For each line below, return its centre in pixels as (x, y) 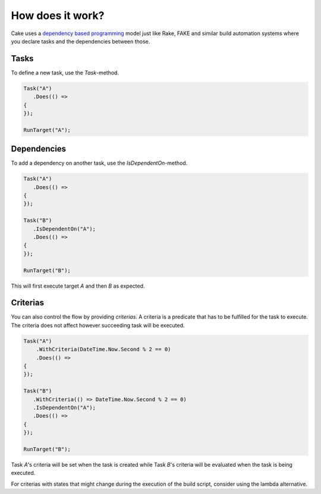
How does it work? (58, 15)
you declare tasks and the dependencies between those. (81, 41)
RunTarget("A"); (47, 130)
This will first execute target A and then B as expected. (78, 286)
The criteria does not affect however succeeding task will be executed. (98, 325)
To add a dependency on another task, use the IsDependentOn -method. (99, 163)
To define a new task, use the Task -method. (65, 73)
